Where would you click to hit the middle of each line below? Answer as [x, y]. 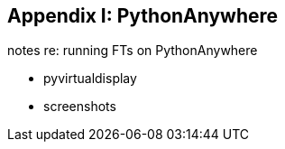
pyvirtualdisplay [90, 79]
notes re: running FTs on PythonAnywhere [133, 51]
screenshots [80, 107]
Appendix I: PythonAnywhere [143, 16]
